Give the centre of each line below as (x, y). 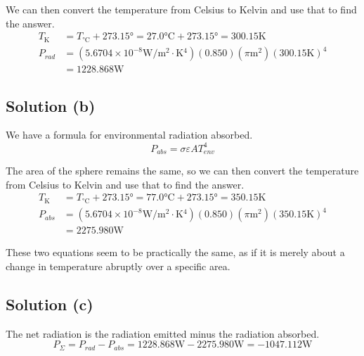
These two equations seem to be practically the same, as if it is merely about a (175, 252)
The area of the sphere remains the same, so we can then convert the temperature (182, 170)
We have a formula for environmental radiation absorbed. (129, 135)
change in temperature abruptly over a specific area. (118, 266)
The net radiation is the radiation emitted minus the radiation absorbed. (163, 333)
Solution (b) (51, 105)
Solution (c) (50, 304)
